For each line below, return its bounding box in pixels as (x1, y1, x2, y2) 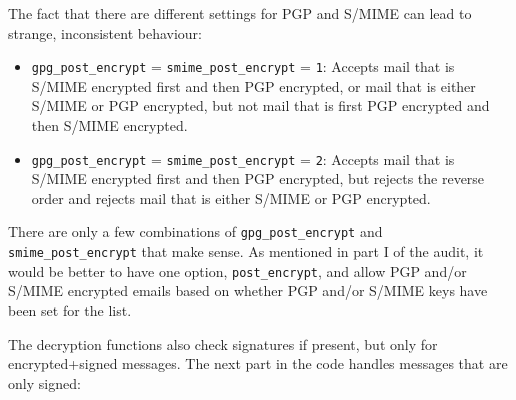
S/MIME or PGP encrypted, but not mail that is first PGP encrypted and (31, 95, 490, 116)
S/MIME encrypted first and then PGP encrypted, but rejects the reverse (31, 168, 485, 189)
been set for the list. (8, 300, 132, 321)
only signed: (8, 372, 81, 393)
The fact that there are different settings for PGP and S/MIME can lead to (8, 3, 472, 23)
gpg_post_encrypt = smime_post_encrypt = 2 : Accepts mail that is (31, 148, 455, 169)
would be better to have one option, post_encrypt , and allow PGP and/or (8, 260, 467, 281)
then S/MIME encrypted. (31, 115, 188, 136)
